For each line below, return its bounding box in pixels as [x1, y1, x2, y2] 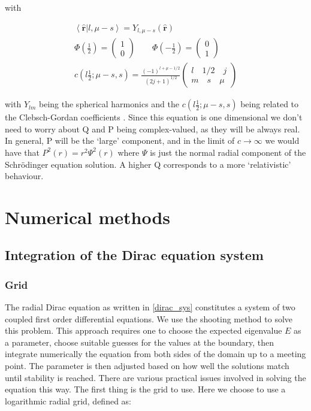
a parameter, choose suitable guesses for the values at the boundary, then [5, 336, 274, 348]
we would [265, 134, 300, 147]
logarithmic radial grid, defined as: [5, 394, 132, 407]
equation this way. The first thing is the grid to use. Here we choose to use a [5, 383, 286, 395]
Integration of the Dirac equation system [5, 246, 264, 264]
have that [5, 146, 40, 158]
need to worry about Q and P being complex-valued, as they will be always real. [5, 122, 300, 135]
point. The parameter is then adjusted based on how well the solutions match [5, 359, 289, 372]
